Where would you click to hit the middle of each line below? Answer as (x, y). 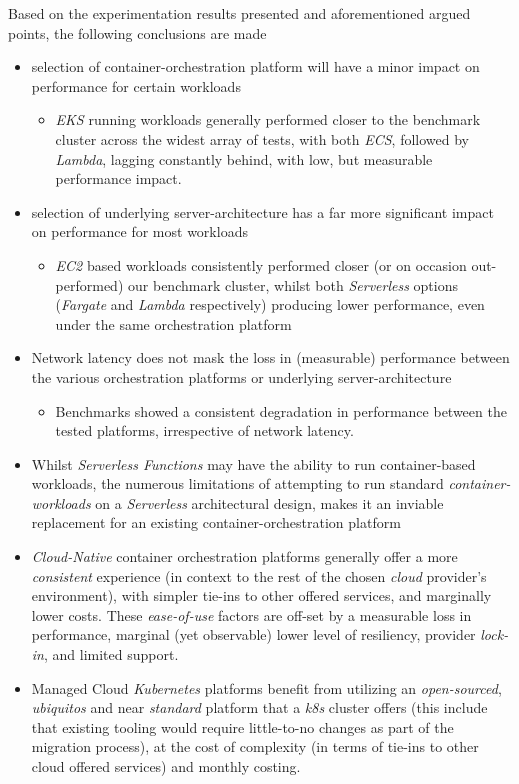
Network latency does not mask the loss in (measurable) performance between (270, 357)
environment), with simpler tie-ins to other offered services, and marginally (261, 595)
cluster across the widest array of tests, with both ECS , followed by (262, 138)
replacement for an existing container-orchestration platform (216, 522)
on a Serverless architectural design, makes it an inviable (269, 502)
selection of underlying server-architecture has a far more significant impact (262, 211)
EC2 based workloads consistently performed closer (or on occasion (261, 264)
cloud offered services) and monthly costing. (166, 766)
